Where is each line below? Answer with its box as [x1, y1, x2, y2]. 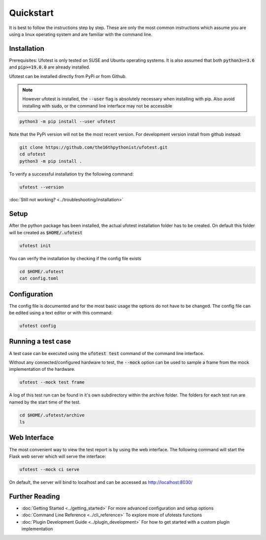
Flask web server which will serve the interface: [9, 453, 106, 459]
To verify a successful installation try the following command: [9, 171, 134, 177]
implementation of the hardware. [9, 366, 76, 372]
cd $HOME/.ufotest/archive [19, 412, 85, 418]
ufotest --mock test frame [19, 380, 85, 385]
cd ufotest [19, 151, 46, 157]
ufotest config [19, 323, 56, 328]
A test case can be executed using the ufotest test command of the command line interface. [9, 350, 204, 356]
